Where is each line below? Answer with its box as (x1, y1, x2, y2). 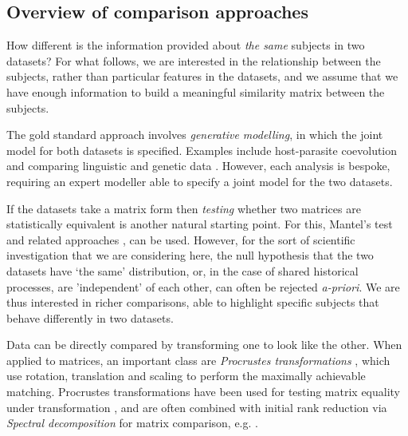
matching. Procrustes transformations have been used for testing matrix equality (6, 383, 401, 400)
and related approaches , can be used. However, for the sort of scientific (6, 231, 355, 248)
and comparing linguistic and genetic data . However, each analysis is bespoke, (6, 157, 390, 174)
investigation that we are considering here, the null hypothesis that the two (6, 247, 374, 264)
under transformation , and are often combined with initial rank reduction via (6, 398, 387, 415)
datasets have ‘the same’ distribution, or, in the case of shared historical (6, 262, 359, 279)
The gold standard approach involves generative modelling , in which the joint (6, 126, 383, 143)
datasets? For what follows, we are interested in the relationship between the (6, 52, 381, 69)
